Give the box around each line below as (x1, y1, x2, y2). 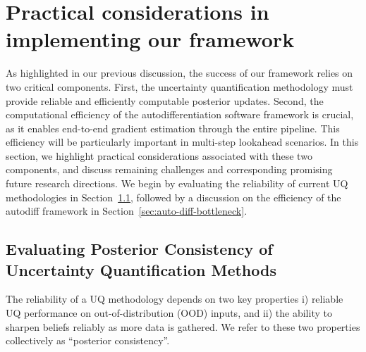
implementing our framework (6, 25, 295, 54)
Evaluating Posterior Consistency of (6, 238, 273, 260)
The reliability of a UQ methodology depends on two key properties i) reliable (6, 291, 343, 306)
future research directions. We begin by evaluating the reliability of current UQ (6, 176, 348, 191)
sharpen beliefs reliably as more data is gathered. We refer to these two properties (6, 319, 360, 334)
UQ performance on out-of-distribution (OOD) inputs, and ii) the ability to (6, 306, 332, 320)
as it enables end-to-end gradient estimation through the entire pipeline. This (6, 120, 340, 135)
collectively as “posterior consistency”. (6, 333, 170, 348)
